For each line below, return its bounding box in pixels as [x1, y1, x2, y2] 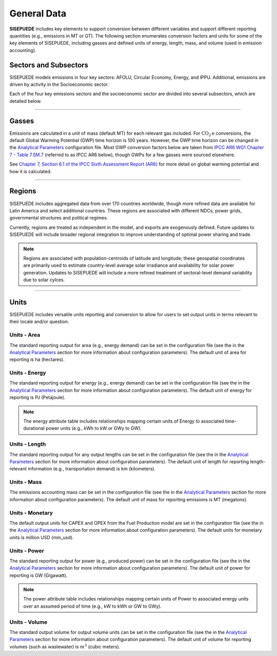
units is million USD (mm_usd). [9, 534, 74, 540]
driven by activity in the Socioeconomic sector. [9, 81, 109, 87]
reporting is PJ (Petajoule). [9, 394, 66, 400]
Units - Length [9, 441, 46, 448]
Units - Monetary [9, 509, 53, 516]
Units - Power [9, 547, 45, 554]
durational [23, 425, 45, 431]
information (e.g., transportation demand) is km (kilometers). [27, 466, 156, 472]
